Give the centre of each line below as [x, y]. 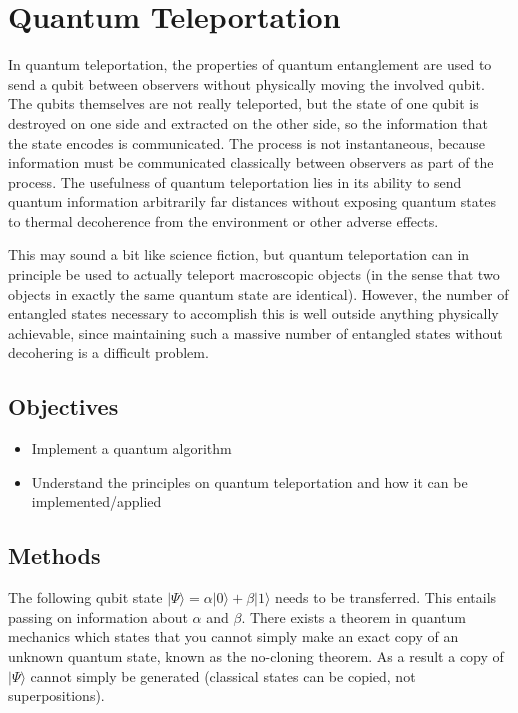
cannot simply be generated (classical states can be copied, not [223, 675]
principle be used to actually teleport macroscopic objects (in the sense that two [254, 274]
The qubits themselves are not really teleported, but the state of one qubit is [243, 103]
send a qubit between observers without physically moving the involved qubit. [246, 83]
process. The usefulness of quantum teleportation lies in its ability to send [235, 181]
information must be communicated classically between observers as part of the [251, 162]
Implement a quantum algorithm [131, 448]
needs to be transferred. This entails [386, 597]
